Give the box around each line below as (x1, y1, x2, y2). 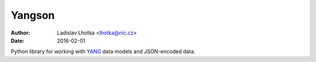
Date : (11, 37, 25, 44)
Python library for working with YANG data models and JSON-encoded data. (11, 48, 195, 55)
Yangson (11, 9, 55, 22)
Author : (11, 29, 30, 36)
